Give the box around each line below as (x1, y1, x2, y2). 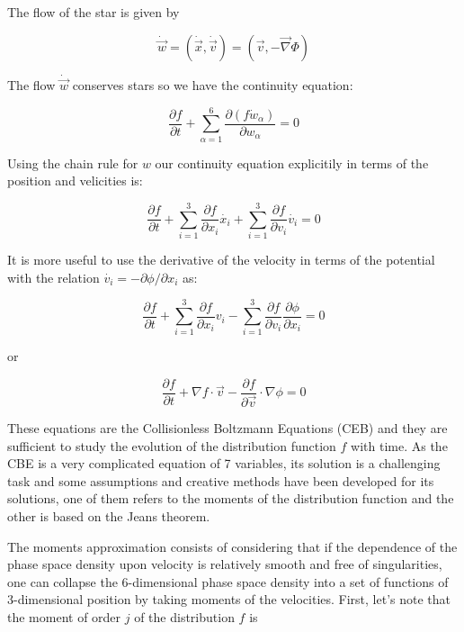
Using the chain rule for (7, 153, 138, 172)
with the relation (7, 267, 100, 286)
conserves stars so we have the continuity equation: (72, 76, 353, 95)
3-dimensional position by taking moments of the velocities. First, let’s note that (7, 590, 451, 609)
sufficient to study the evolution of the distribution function (7, 436, 336, 455)
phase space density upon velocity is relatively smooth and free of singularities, (7, 555, 442, 573)
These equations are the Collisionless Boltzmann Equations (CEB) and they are (7, 419, 448, 438)
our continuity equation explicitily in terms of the (155, 153, 429, 172)
